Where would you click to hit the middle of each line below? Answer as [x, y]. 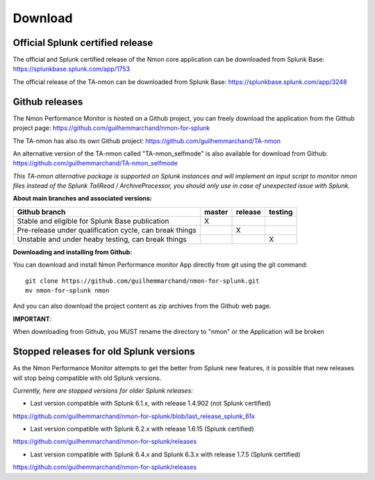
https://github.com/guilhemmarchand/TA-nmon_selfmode [95, 163]
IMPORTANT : [32, 319]
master [216, 212]
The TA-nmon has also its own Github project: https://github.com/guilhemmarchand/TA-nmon [147, 141]
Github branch [41, 212]
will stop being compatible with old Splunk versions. [87, 378]
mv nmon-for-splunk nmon [67, 291]
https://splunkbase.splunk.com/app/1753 [72, 69]
